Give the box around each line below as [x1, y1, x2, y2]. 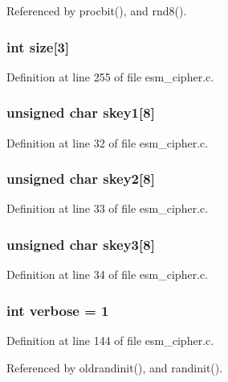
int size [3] [6, 36, 70, 56]
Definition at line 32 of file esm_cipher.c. [6, 134, 209, 151]
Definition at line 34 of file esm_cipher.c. [6, 266, 209, 283]
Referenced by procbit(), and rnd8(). [6, 2, 187, 19]
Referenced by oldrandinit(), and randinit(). [6, 359, 223, 376]
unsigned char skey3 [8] [6, 234, 155, 254]
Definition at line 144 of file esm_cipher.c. [6, 332, 214, 349]
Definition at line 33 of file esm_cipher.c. [6, 200, 209, 217]
